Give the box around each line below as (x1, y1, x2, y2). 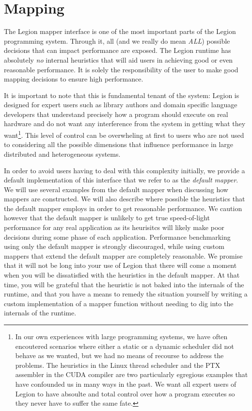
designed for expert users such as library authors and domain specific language (4, 99, 237, 110)
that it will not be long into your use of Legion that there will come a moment (4, 260, 237, 270)
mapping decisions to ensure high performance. (4, 74, 143, 84)
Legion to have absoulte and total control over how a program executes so (15, 388, 235, 398)
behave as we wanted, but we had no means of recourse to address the (15, 350, 224, 361)
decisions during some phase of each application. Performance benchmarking (4, 231, 231, 242)
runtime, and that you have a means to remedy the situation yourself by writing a (4, 289, 248, 299)
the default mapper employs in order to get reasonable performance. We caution (4, 203, 242, 213)
